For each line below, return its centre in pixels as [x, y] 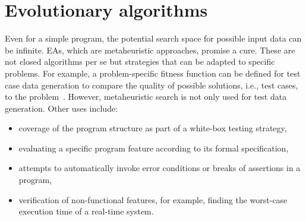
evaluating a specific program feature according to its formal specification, [154, 148]
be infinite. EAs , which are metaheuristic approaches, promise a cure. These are [150, 50]
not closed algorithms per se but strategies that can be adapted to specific [140, 61]
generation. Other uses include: [61, 108]
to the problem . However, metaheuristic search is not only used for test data [146, 97]
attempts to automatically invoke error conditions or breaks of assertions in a [160, 168]
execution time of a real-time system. [86, 211]
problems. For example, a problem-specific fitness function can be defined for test [153, 73]
